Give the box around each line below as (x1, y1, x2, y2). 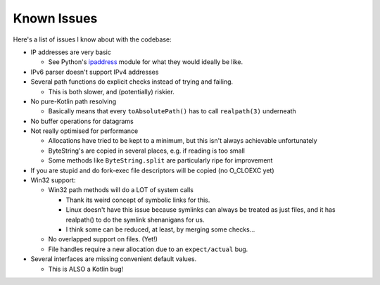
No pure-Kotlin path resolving (30, 97, 117, 106)
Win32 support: (30, 176, 76, 184)
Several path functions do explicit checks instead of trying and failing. (30, 77, 234, 86)
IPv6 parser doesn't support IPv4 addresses (30, 68, 159, 76)
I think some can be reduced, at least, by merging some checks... (65, 225, 255, 234)
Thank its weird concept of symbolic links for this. (65, 196, 210, 204)
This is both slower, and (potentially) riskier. (48, 87, 175, 96)
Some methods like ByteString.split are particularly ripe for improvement (48, 156, 273, 165)
